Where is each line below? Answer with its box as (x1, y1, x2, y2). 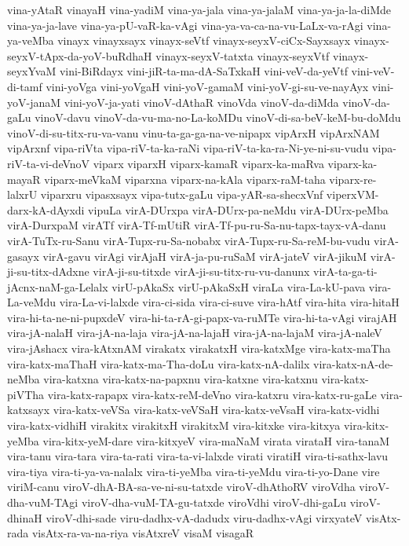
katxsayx (7, 401, 50, 418)
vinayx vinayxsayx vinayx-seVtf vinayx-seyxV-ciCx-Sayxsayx (57, 32, 351, 49)
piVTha (7, 386, 45, 402)
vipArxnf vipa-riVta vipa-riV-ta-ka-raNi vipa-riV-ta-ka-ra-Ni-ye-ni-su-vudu (7, 140, 369, 156)
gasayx (7, 247, 39, 264)
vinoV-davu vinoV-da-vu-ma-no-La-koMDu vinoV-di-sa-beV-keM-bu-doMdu (35, 109, 401, 126)
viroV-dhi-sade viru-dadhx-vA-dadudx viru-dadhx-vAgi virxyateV (46, 509, 363, 526)
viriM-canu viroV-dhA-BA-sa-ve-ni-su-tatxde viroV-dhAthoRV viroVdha (7, 478, 356, 495)
